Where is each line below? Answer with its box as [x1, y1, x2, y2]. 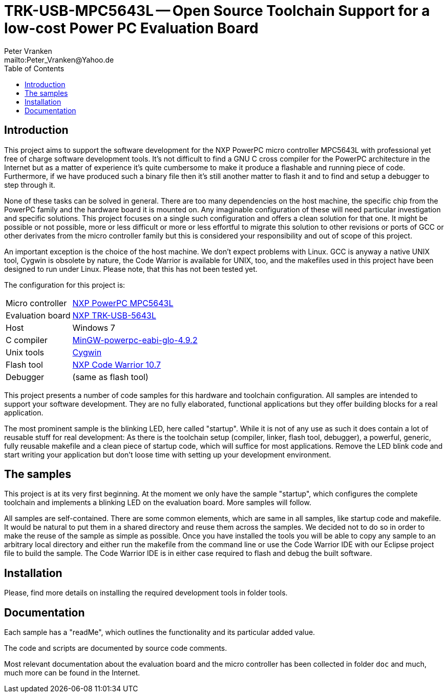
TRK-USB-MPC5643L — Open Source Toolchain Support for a [4, 2, 430, 19]
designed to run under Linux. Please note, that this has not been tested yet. [4, 264, 258, 273]
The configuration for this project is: [4, 280, 125, 289]
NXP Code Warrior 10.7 [72, 359, 161, 370]
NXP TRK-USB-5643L [72, 310, 156, 321]
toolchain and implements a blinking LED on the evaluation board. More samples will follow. [4, 498, 311, 507]
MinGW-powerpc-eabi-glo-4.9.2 [72, 334, 198, 345]
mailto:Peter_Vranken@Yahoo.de [4, 55, 114, 64]
